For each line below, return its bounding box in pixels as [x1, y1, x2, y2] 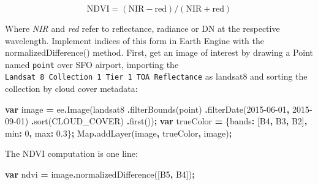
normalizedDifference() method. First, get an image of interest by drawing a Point [5, 46, 313, 59]
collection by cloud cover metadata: [5, 82, 138, 95]
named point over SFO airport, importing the [5, 58, 179, 70]
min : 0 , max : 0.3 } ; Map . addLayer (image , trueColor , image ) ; [5, 126, 232, 139]
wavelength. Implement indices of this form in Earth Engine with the [5, 34, 264, 47]
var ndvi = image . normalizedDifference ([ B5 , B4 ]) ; [5, 168, 195, 181]
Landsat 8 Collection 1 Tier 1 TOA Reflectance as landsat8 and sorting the [5, 70, 308, 83]
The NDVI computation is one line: [5, 147, 138, 160]
